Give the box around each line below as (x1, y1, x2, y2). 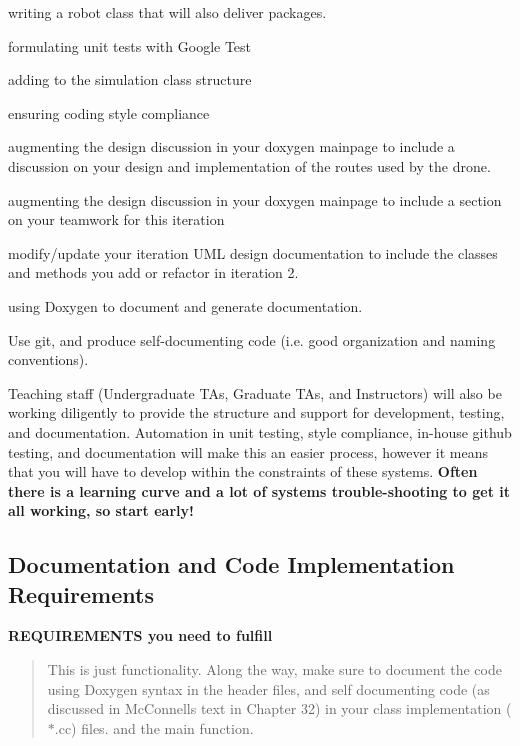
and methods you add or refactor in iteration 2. (8, 262, 299, 283)
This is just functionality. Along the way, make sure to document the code (47, 659, 502, 680)
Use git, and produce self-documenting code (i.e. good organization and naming (8, 329, 496, 350)
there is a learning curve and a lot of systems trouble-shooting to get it (8, 480, 511, 501)
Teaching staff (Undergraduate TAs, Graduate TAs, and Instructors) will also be (8, 382, 502, 403)
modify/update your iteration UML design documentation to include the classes (8, 242, 498, 263)
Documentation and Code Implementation (8, 549, 455, 580)
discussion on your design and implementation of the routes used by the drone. (8, 155, 491, 176)
